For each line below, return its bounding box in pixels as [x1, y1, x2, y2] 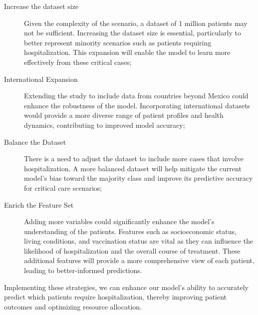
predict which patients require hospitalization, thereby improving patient [4, 292, 227, 302]
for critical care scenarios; [24, 182, 102, 193]
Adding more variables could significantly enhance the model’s [24, 216, 215, 227]
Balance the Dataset [4, 136, 66, 147]
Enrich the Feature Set [4, 199, 74, 210]
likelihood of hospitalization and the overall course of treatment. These [24, 245, 241, 256]
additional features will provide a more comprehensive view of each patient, [24, 255, 255, 266]
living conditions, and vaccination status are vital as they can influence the [24, 236, 254, 246]
